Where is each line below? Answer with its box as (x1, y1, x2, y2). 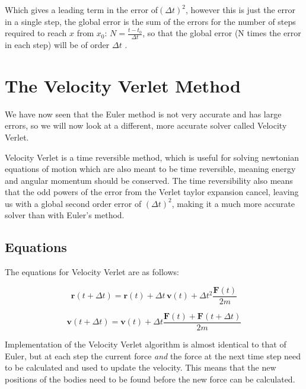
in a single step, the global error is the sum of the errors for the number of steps (5, 15, 296, 27)
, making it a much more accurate (171, 197, 295, 209)
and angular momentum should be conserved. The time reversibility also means (5, 174, 293, 186)
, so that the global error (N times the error (142, 27, 301, 39)
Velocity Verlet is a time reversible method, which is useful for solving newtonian (5, 151, 299, 163)
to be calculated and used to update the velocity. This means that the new (5, 361, 276, 374)
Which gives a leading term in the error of (5, 4, 158, 15)
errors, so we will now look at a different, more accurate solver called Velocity (5, 119, 287, 132)
